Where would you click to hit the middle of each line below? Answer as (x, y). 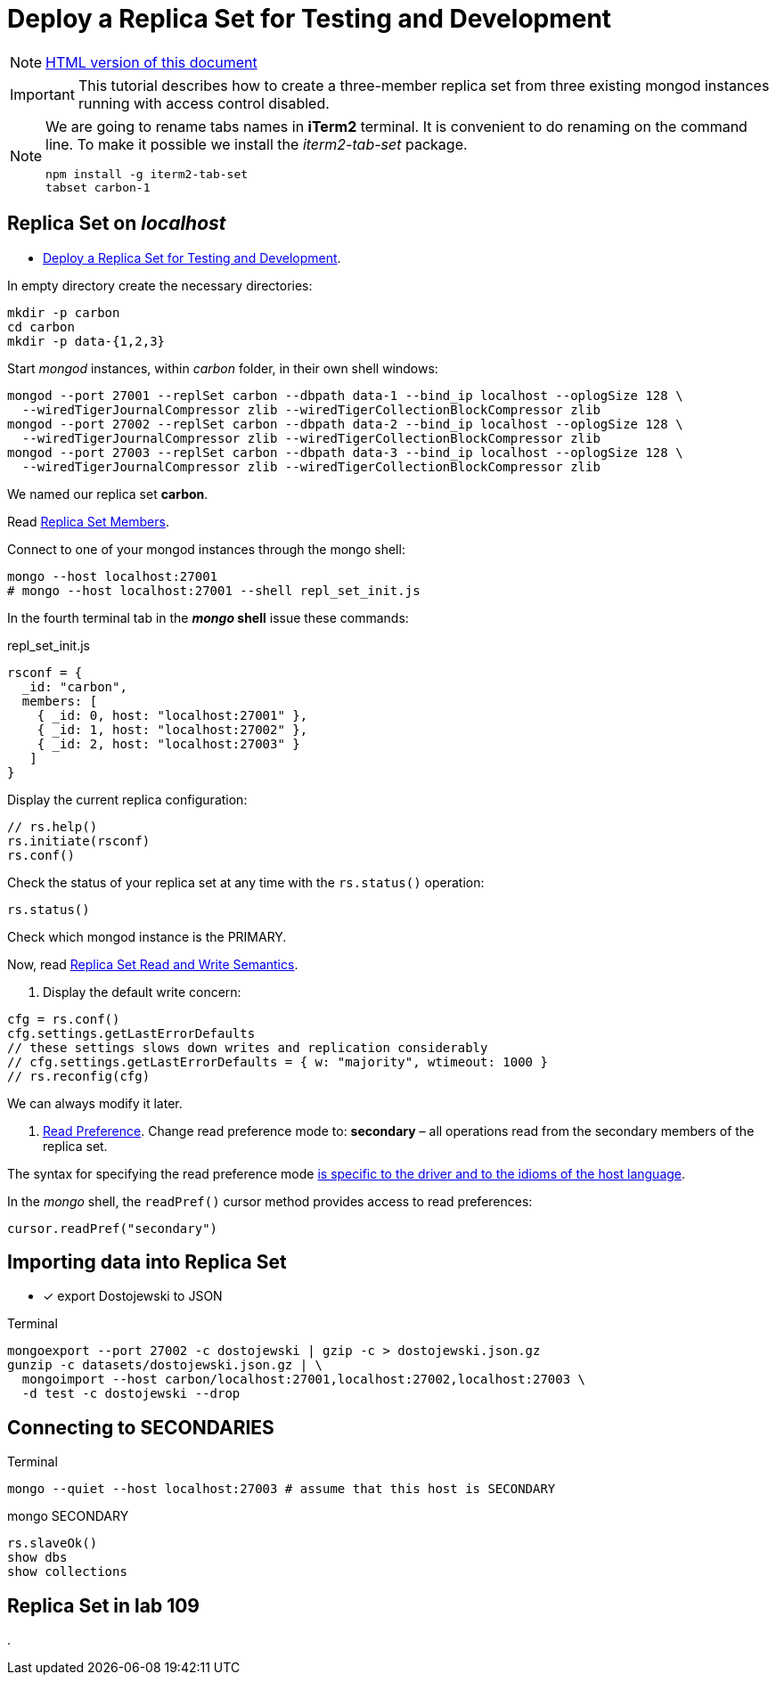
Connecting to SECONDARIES (141, 1427)
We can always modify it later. (95, 1103)
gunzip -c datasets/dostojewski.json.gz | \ (165, 1365)
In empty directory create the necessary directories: (160, 285)
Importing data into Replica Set (147, 1262)
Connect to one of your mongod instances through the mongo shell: (206, 549)
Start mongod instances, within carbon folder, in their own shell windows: (223, 368)
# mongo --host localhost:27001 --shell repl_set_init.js (214, 590)
